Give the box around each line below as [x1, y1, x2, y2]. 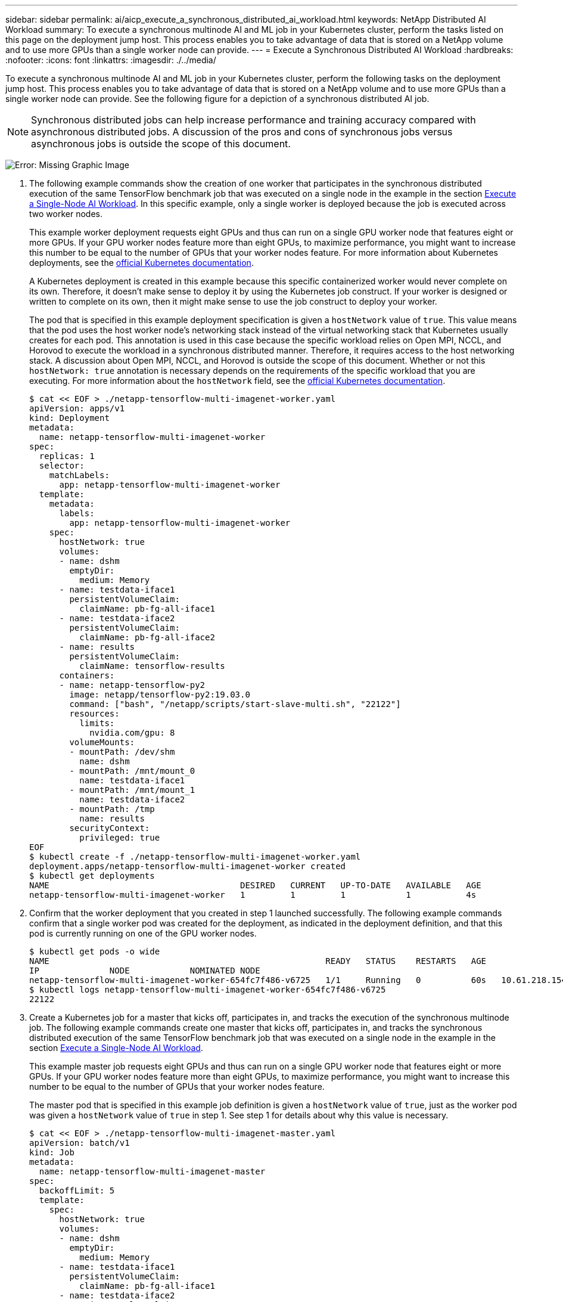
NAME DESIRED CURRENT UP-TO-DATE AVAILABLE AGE [29, 881, 481, 890]
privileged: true [79, 833, 160, 842]
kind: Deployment [29, 413, 110, 423]
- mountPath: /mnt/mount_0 [69, 766, 195, 776]
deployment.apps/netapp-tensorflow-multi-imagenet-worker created [29, 861, 346, 871]
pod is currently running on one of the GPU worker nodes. [29, 928, 257, 938]
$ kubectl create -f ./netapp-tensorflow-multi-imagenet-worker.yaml [29, 852, 361, 861]
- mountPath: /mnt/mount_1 [69, 785, 195, 795]
